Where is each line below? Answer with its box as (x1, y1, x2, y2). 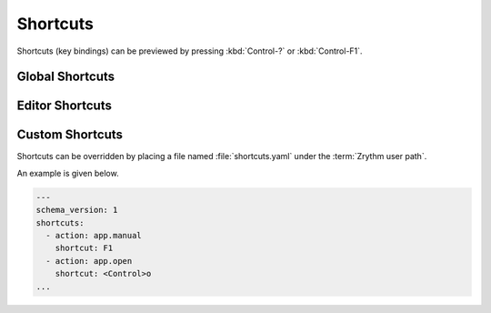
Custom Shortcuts (16, 127, 123, 143)
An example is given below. (16, 167, 119, 178)
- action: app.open (45, 256, 133, 266)
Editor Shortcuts (16, 98, 113, 114)
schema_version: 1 (35, 205, 118, 216)
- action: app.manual (45, 230, 143, 241)
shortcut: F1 (55, 243, 114, 254)
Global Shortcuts (16, 69, 115, 85)
